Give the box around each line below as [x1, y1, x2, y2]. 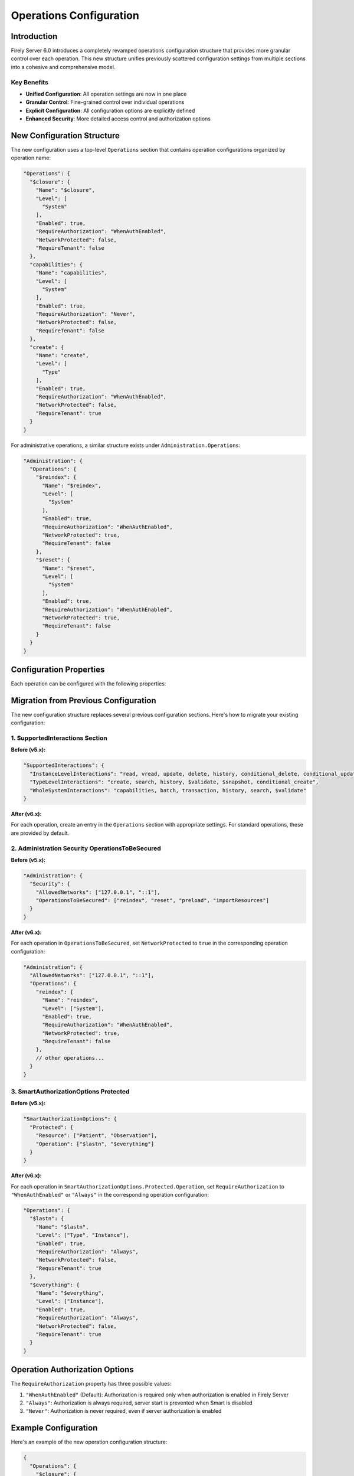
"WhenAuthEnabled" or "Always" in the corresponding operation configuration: [11, 1191, 209, 1199]
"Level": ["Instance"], [35, 1298, 104, 1305]
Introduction [11, 31, 58, 41]
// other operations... [35, 1054, 104, 1061]
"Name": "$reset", [42, 564, 96, 572]
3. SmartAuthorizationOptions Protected [11, 1088, 130, 1096]
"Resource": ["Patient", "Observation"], [35, 1132, 158, 1139]
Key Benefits [11, 78, 48, 86]
